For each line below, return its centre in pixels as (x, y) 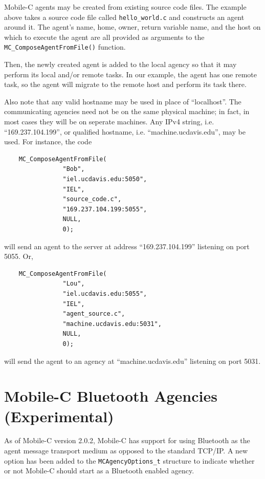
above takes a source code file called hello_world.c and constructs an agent (124, 17)
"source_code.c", (92, 199)
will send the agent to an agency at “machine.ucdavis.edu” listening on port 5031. (132, 361)
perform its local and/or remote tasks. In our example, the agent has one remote (131, 74)
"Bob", (74, 169)
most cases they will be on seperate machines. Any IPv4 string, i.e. (109, 122)
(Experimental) (59, 416)
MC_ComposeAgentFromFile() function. (65, 47)
